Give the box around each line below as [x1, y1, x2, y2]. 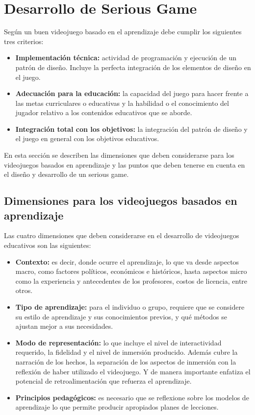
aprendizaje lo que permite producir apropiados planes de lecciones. [15, 402, 219, 412]
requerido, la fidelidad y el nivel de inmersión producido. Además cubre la [15, 347, 238, 357]
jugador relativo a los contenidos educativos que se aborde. [15, 107, 192, 118]
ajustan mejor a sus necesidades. [15, 321, 113, 331]
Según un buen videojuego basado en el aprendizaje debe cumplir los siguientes [4, 26, 242, 37]
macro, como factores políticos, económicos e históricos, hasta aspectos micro [15, 266, 247, 276]
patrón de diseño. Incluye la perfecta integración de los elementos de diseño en [15, 62, 251, 72]
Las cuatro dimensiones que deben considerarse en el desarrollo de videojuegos [4, 230, 239, 241]
